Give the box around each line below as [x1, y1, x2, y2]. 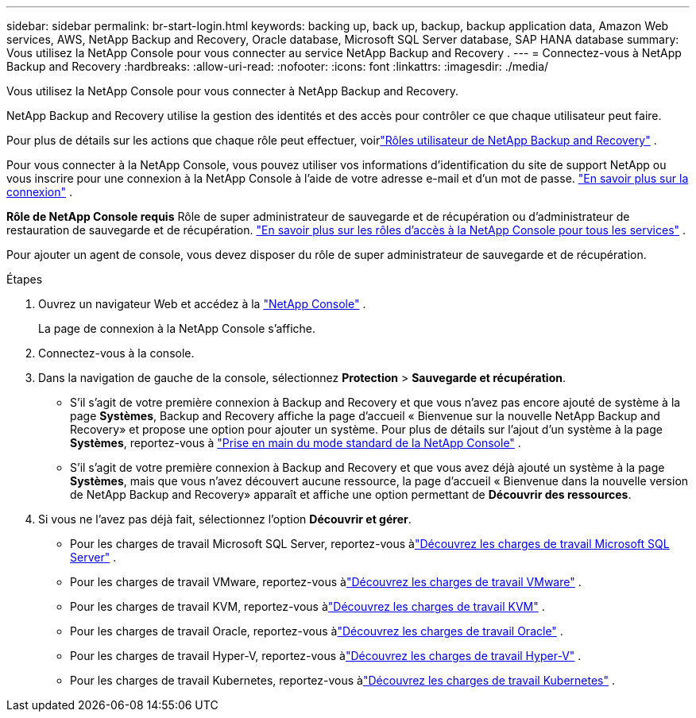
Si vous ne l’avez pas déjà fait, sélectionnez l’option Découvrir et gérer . [38, 512, 412, 526]
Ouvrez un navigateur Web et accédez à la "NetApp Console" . [38, 297, 366, 311]
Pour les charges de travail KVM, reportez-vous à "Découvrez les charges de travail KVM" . [70, 600, 545, 613]
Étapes [6, 272, 43, 286]
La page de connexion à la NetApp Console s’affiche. [38, 322, 316, 335]
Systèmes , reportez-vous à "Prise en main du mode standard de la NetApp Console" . [70, 436, 521, 450]
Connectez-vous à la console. [38, 346, 195, 360]
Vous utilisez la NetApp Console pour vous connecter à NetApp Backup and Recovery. [6, 84, 458, 98]
